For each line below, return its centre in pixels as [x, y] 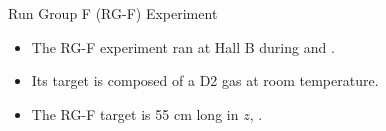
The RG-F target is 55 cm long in [135, 113]
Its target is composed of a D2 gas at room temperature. [205, 80]
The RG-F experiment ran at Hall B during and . [183, 46]
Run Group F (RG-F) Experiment [113, 13]
